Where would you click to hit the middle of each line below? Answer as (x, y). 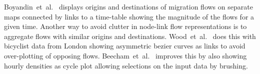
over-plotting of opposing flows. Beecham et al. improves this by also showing (125, 55)
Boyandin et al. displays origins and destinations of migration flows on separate (128, 6)
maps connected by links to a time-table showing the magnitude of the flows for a (129, 16)
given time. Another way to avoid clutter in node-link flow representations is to (125, 26)
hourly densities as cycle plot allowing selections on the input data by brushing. (126, 65)
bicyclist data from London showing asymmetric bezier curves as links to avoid (125, 46)
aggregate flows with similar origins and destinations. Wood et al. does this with (130, 36)
